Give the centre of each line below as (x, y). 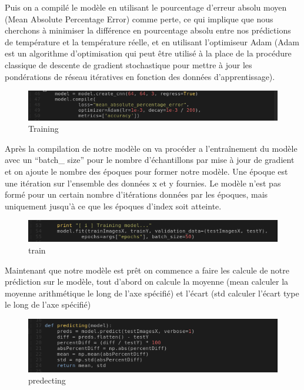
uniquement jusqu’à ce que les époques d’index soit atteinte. (113, 206)
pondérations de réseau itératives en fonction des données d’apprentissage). (140, 76)
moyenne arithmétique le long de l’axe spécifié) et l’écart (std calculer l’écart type (152, 293)
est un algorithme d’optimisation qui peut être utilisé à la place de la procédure (148, 53)
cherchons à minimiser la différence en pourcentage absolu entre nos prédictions (148, 30)
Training (44, 129)
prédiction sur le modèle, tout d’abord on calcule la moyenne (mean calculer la (147, 281)
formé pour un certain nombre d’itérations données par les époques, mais (136, 194)
